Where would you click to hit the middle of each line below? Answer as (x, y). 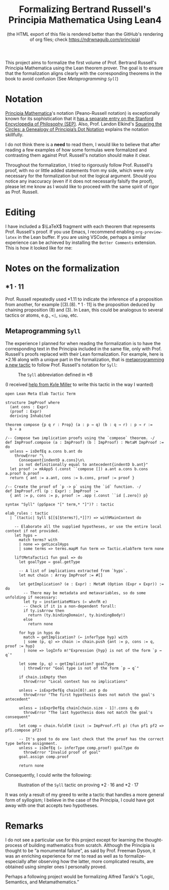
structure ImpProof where (32, 402)
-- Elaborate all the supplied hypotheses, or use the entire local (88, 526)
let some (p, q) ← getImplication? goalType (66, 664)
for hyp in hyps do (39, 633)
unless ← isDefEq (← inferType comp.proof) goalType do (79, 748)
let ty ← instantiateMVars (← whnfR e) (66, 602)
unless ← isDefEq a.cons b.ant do (46, 451)
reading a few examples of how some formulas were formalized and (76, 150)
